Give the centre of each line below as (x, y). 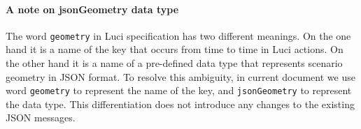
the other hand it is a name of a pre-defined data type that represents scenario (174, 63)
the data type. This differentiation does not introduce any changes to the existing (180, 104)
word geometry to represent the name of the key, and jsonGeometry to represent (179, 90)
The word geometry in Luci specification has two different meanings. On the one (178, 35)
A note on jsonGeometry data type (92, 9)
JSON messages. (41, 117)
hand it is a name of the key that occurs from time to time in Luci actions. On (175, 49)
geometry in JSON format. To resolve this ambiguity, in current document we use (180, 76)
